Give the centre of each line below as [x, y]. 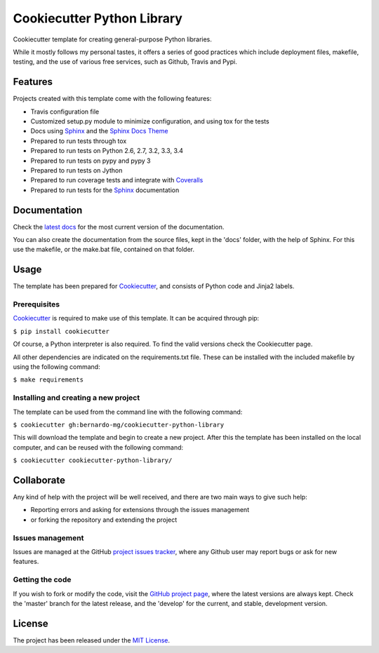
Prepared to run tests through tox [79, 141]
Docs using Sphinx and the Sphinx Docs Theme [99, 131]
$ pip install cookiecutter [61, 331]
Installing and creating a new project [77, 398]
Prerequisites [36, 304]
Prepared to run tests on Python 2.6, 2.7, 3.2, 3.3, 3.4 [107, 151]
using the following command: [57, 367]
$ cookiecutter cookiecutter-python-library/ [93, 460]
